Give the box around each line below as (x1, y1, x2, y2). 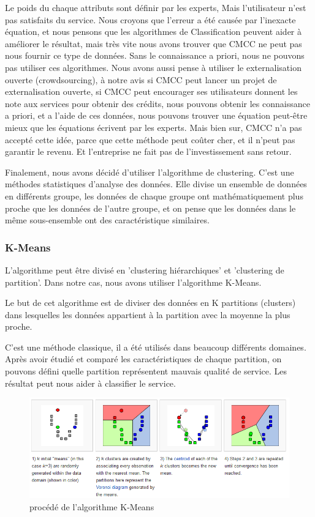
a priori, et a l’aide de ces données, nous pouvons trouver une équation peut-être (5, 109, 308, 122)
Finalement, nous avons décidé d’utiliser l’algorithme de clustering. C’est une (5, 165, 294, 178)
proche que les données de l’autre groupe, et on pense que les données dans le (5, 201, 296, 214)
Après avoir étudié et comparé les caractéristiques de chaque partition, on (5, 352, 282, 365)
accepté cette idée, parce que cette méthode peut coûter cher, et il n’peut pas (5, 133, 295, 146)
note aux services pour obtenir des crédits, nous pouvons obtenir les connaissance (5, 97, 310, 110)
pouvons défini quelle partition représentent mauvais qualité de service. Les (5, 365, 287, 378)
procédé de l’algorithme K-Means (29, 500, 154, 513)
